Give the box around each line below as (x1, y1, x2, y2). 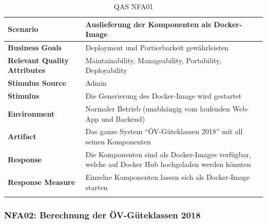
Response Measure (8, 177, 75, 188)
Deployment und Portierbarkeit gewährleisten (85, 42, 228, 53)
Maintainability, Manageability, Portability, (85, 54, 221, 65)
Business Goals (8, 42, 62, 53)
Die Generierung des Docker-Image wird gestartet (85, 90, 242, 101)
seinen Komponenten (85, 136, 151, 147)
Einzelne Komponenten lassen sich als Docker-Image (85, 172, 250, 182)
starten (85, 181, 108, 192)
